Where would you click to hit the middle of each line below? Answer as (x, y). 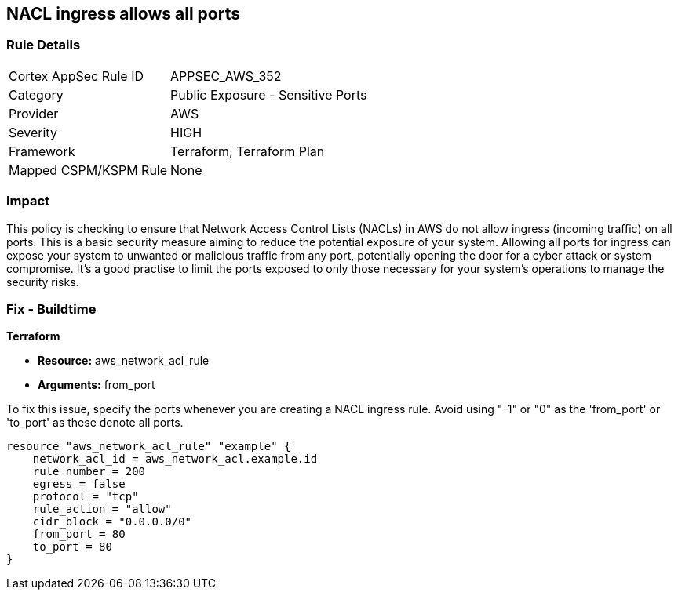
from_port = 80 (79, 534)
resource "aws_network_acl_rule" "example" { (149, 447)
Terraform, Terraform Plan (248, 151)
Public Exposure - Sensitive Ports (269, 94)
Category (36, 94)
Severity (33, 132)
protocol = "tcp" (86, 497)
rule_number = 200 (89, 472)
